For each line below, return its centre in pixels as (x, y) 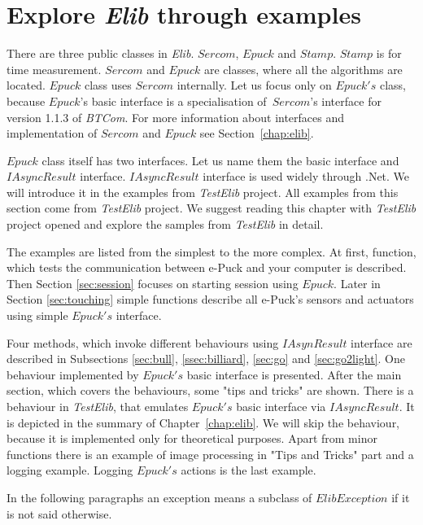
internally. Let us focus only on (254, 85)
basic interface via (281, 406)
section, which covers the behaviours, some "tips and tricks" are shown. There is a (210, 390)
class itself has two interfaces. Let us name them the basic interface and (220, 160)
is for (389, 53)
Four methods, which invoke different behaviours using (143, 342)
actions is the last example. (249, 470)
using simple (37, 315)
